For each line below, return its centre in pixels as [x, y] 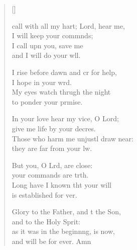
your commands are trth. [50, 175]
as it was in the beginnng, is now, [63, 231]
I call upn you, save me [47, 45]
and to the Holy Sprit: [46, 221]
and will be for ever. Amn [51, 241]
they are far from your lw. [52, 148]
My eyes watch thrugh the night [61, 92]
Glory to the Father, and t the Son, [66, 212]
